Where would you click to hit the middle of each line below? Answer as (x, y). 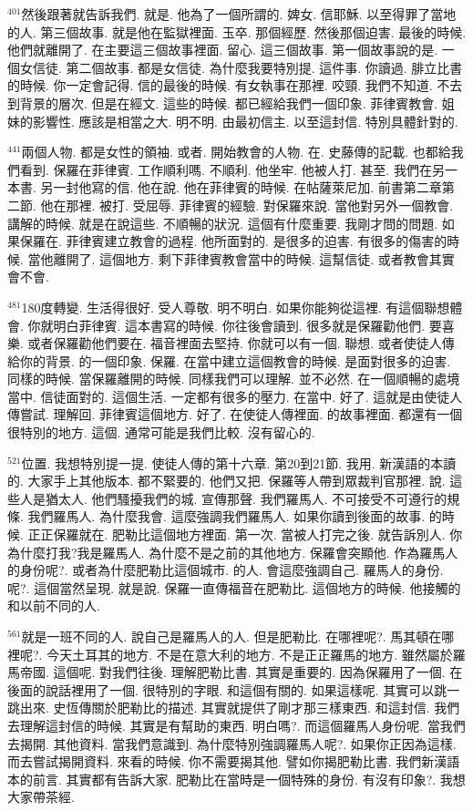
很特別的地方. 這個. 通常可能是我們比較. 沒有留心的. (161, 432)
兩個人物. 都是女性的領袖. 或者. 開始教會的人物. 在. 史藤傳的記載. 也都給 (236, 152)
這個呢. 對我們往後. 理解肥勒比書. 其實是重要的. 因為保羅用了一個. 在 (258, 672)
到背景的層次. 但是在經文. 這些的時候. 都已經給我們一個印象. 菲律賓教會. (223, 103)
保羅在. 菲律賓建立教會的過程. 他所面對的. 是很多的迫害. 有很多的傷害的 (233, 241)
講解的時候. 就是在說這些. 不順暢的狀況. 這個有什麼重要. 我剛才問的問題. (223, 223)
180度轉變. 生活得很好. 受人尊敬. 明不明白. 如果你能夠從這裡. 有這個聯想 (236, 307)
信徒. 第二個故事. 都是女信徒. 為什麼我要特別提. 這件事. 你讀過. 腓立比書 (247, 67)
